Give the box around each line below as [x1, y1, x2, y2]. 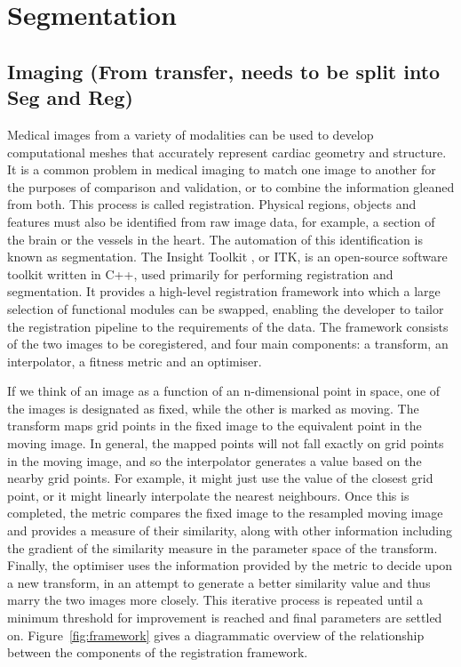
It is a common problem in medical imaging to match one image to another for [7, 160, 436, 179]
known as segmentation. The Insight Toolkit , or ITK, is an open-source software [7, 247, 448, 266]
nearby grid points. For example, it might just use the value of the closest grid [7, 469, 433, 487]
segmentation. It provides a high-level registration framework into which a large [7, 282, 441, 301]
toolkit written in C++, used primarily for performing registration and [7, 264, 393, 283]
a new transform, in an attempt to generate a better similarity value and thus [7, 573, 431, 591]
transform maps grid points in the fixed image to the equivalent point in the [7, 416, 422, 435]
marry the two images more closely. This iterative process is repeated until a [7, 591, 424, 609]
